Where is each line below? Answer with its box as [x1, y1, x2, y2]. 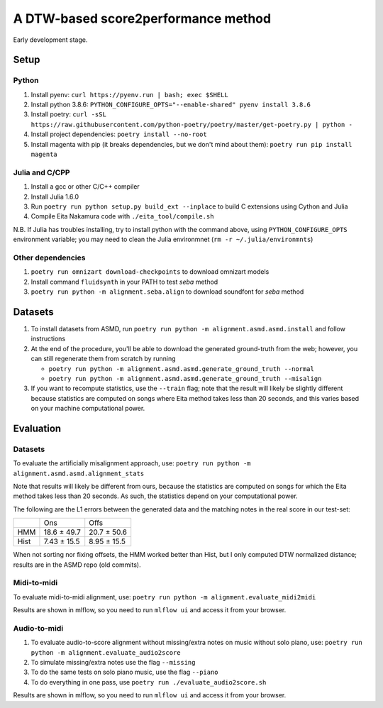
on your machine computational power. [30, 404, 145, 413]
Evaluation [13, 422, 62, 434]
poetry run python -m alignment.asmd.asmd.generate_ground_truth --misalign [48, 375, 322, 382]
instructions [30, 334, 66, 343]
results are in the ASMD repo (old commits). [13, 560, 141, 569]
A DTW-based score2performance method [13, 11, 272, 26]
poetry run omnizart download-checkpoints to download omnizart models [30, 267, 270, 276]
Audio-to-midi [13, 623, 64, 633]
